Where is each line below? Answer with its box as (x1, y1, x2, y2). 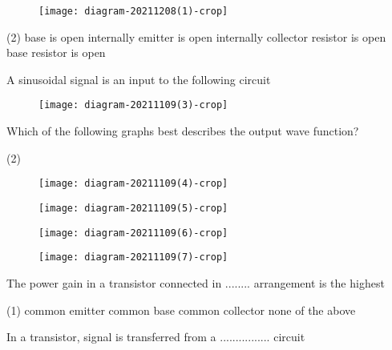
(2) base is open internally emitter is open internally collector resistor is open (6, 28, 386, 45)
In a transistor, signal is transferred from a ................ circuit (6, 328, 305, 345)
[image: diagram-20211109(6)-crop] (38, 227, 228, 239)
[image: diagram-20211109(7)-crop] (38, 251, 228, 264)
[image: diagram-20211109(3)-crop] (38, 99, 228, 111)
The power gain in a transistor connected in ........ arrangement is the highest (6, 274, 385, 291)
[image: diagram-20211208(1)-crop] (38, 6, 228, 17)
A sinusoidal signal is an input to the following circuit (6, 70, 271, 87)
